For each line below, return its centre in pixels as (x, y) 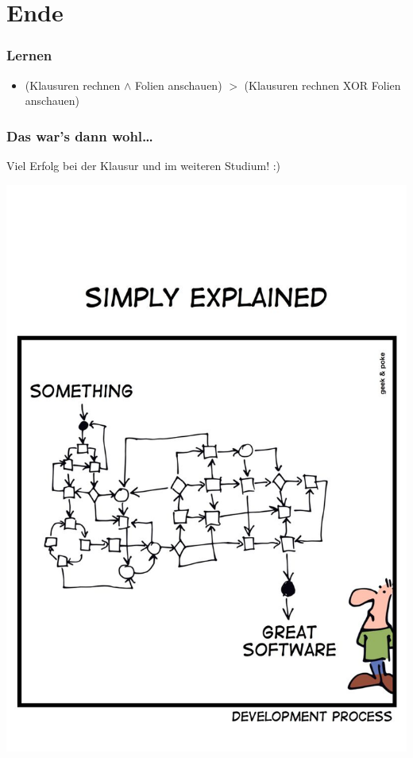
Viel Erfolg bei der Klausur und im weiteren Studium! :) (144, 165)
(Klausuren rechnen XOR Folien (322, 85)
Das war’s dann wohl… (80, 135)
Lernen (29, 55)
